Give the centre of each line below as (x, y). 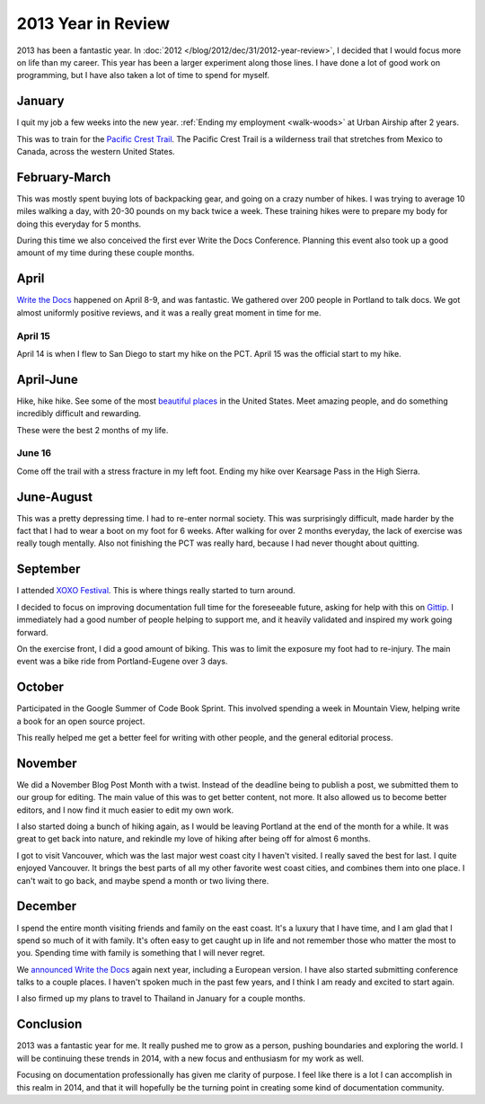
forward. (32, 632)
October (40, 687)
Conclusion (49, 1024)
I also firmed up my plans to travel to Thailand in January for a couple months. (161, 999)
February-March (64, 177)
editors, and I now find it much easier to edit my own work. (125, 810)
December (47, 907)
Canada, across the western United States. (96, 152)
